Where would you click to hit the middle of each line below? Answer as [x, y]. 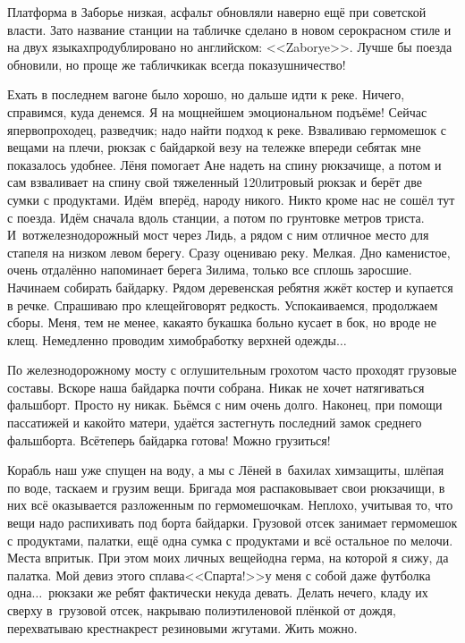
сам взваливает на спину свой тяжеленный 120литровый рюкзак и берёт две [215, 182]
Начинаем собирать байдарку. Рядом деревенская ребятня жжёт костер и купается [230, 287]
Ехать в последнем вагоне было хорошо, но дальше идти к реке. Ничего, [206, 94]
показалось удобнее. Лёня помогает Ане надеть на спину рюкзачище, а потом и [224, 164]
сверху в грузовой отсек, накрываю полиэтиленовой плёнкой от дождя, [202, 610]
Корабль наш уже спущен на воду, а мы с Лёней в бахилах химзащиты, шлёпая [226, 470]
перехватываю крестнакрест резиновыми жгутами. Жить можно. [182, 627]
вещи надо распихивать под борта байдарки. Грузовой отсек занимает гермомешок [232, 523]
